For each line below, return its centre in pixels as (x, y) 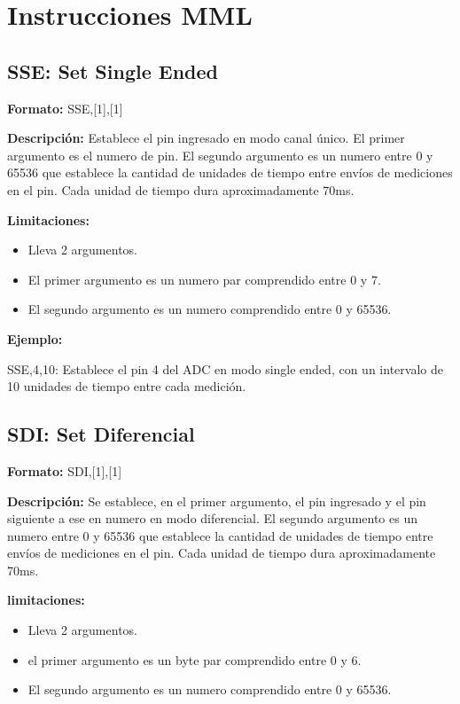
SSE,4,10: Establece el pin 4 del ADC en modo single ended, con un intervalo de (225, 368)
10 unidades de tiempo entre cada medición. (127, 386)
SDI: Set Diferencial (101, 434)
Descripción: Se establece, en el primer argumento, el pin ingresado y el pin (217, 501)
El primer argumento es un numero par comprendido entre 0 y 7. (204, 279)
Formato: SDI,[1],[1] (65, 470)
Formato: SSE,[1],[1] (65, 108)
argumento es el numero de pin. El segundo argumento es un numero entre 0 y (220, 155)
